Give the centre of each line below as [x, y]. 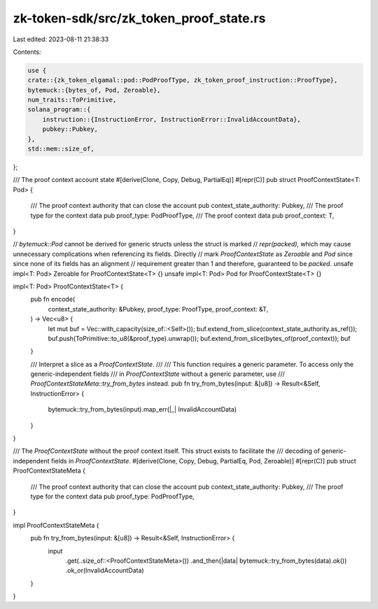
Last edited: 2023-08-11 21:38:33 [61, 39]
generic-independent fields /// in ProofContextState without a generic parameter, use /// [157, 374]
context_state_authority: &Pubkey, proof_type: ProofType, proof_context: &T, [158, 309]
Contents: [27, 52]
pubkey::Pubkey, [70, 129]
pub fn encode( [53, 299]
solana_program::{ [59, 110]
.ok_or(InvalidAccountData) [105, 570]
